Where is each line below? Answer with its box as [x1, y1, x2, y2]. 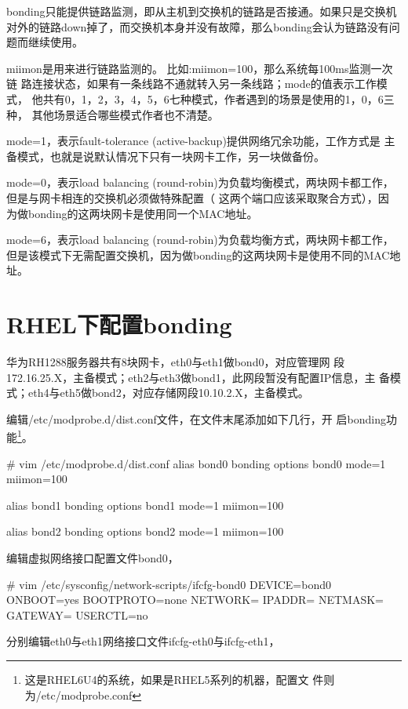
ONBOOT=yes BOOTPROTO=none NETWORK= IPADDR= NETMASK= [6, 591, 384, 608]
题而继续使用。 [6, 34, 83, 50]
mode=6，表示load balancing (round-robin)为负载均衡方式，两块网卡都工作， [6, 231, 394, 248]
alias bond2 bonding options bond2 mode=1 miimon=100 [6, 523, 284, 540]
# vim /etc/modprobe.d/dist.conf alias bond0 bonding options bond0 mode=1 [6, 455, 386, 471]
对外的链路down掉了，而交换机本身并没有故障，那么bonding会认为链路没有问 [6, 18, 400, 35]
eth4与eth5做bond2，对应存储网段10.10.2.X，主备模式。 [27, 384, 309, 401]
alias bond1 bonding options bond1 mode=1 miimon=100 [6, 496, 284, 513]
